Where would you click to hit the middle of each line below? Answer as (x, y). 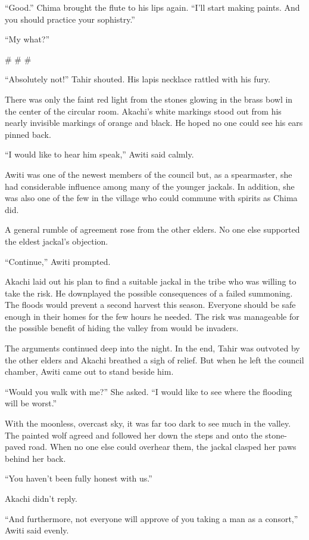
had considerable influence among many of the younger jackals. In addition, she (150, 186)
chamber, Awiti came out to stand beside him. (89, 371)
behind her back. (35, 458)
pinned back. (28, 134)
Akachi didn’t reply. (41, 498)
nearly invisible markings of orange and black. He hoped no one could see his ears (154, 123)
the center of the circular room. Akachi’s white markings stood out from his (143, 111)
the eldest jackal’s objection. (57, 241)
